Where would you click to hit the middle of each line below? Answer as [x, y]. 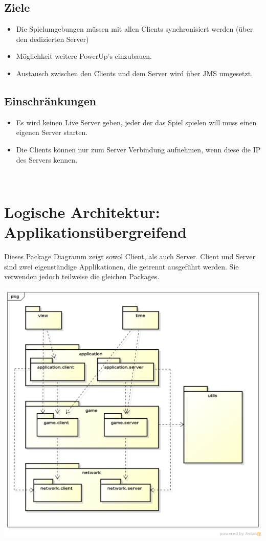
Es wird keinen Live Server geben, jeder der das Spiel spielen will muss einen [136, 122]
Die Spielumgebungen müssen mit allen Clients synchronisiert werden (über [135, 29]
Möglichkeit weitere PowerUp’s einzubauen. [84, 56]
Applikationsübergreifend [95, 232]
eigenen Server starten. [52, 132]
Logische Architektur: [82, 211]
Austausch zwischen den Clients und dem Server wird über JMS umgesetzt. [135, 73]
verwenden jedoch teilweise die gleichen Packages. [82, 276]
